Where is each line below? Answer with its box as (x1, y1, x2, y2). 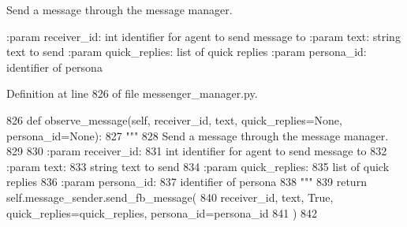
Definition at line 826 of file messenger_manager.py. (6, 85, 258, 102)
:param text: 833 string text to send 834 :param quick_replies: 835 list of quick (6, 158, 390, 174)
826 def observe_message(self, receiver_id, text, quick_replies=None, (6, 111, 342, 128)
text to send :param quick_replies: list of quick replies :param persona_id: (6, 43, 367, 60)
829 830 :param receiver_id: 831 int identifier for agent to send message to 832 (6, 143, 387, 159)
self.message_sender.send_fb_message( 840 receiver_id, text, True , (6, 188, 334, 205)
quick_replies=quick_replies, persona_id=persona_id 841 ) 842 (6, 204, 318, 221)
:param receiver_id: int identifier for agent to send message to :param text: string (6, 28, 401, 44)
